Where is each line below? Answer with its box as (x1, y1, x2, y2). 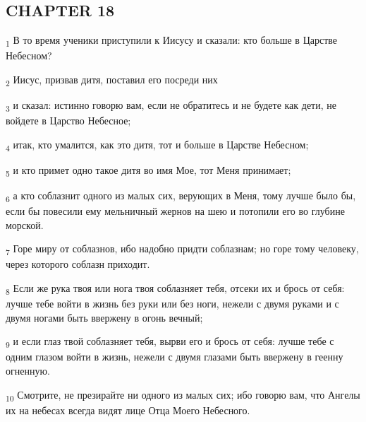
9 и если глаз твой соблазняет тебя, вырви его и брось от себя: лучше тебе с (6, 334, 334, 351)
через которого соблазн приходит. (6, 257, 150, 271)
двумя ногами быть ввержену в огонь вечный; (6, 310, 203, 324)
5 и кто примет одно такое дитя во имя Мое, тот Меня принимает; (6, 162, 291, 179)
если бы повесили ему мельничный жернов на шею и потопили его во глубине (6, 204, 345, 218)
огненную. (6, 363, 50, 378)
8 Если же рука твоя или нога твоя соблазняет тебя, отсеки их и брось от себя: (6, 281, 345, 297)
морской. (6, 217, 44, 232)
